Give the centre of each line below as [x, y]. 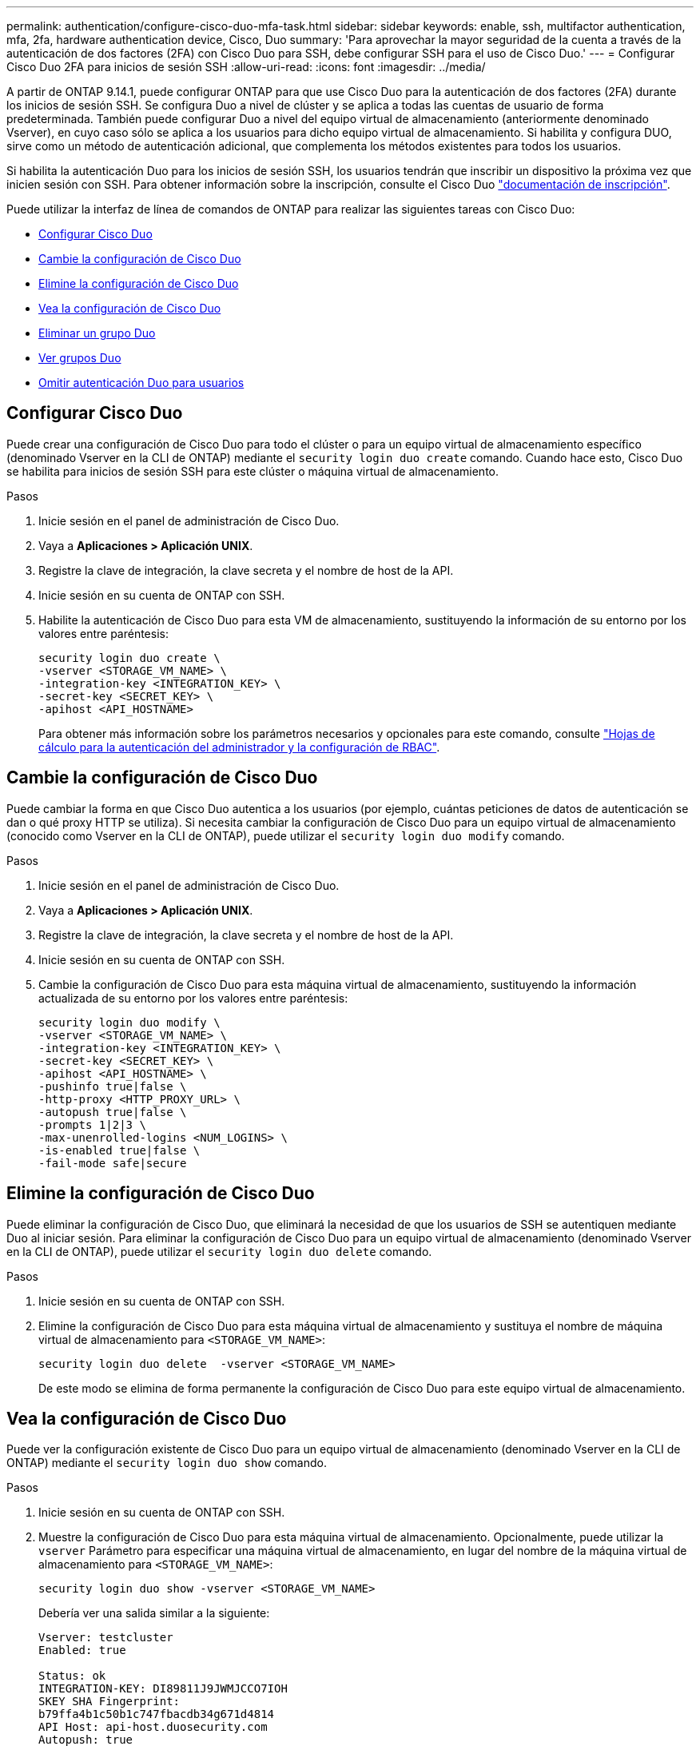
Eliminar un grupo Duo [97, 333]
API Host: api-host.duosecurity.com [153, 1727]
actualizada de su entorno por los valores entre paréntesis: [193, 998]
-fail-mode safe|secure [113, 1163]
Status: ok [72, 1676]
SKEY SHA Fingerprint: [109, 1702]
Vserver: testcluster [106, 1638]
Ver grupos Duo [80, 358]
